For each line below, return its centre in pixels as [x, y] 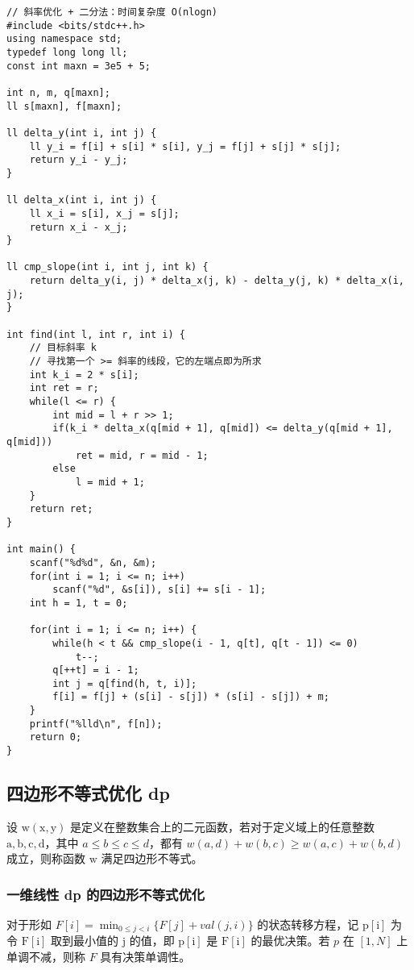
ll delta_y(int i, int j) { [82, 133]
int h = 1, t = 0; [79, 603]
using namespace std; [64, 39]
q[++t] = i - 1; [96, 670]
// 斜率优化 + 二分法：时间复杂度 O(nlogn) [112, 12]
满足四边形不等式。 [152, 858]
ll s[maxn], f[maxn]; [64, 106]
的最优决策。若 [290, 941]
